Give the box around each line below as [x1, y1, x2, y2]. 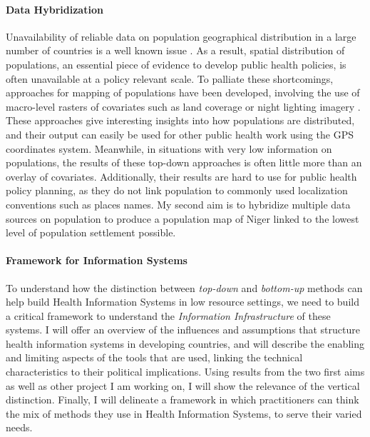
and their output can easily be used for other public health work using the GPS [6, 126, 354, 141]
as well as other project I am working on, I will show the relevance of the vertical [6, 378, 360, 393]
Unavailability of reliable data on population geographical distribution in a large [6, 29, 356, 44]
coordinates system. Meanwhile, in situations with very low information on [6, 141, 332, 156]
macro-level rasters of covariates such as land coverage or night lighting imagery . [6, 99, 361, 114]
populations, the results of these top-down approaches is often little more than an [6, 155, 362, 170]
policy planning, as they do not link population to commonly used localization [6, 183, 348, 198]
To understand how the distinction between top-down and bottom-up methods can [6, 280, 363, 295]
